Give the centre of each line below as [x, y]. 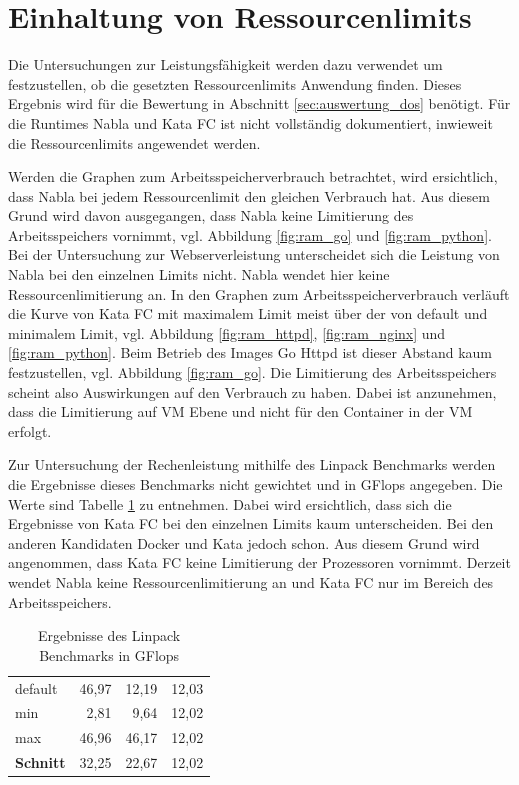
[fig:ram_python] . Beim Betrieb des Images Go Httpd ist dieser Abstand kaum [250, 352]
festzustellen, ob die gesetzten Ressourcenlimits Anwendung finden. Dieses [235, 83]
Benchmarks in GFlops [109, 654]
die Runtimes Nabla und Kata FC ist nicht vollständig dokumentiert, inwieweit [250, 122]
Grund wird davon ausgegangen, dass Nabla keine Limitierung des [211, 215]
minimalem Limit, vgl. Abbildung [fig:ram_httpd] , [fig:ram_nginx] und [227, 332]
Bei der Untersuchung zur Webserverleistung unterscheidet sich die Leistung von [254, 254]
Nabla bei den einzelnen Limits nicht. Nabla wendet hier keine [199, 274]
